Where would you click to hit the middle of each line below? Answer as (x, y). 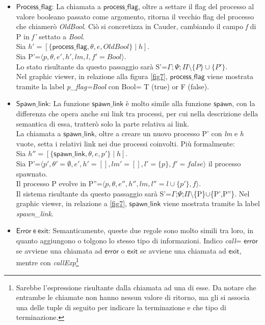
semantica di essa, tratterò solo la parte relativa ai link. (102, 123)
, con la (244, 103)
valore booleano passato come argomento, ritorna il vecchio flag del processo (135, 16)
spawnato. (32, 173)
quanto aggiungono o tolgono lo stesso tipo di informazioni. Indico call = (129, 241)
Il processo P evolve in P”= (59, 183)
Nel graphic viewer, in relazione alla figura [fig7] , (92, 76)
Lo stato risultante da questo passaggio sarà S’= (92, 66)
